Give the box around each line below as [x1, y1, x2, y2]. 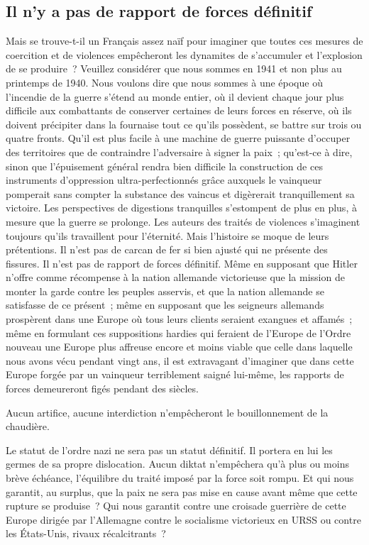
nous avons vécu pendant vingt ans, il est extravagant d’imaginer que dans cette [6, 353, 354, 368]
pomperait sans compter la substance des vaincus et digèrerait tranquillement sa [6, 186, 355, 201]
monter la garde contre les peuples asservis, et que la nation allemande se [6, 283, 324, 298]
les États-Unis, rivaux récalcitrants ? [6, 526, 166, 541]
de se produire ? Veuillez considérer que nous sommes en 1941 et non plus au [6, 61, 342, 76]
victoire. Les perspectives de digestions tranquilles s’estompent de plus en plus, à [6, 200, 357, 215]
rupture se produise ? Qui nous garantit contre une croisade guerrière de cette [6, 498, 346, 513]
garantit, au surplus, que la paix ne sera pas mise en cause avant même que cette [6, 484, 358, 499]
